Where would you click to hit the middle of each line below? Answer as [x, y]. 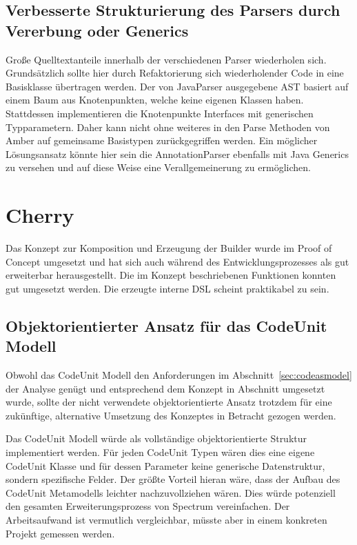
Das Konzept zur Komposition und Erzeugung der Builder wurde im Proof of [169, 248]
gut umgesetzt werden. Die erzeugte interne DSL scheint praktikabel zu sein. [167, 288]
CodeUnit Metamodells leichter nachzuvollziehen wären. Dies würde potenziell [171, 492]
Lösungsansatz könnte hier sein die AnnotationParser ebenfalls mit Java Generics [177, 153]
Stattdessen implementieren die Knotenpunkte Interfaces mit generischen [160, 113]
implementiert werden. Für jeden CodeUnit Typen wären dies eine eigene [160, 452]
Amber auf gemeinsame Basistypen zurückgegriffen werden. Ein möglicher [162, 140]
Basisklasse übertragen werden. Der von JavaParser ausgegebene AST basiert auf [177, 86]
